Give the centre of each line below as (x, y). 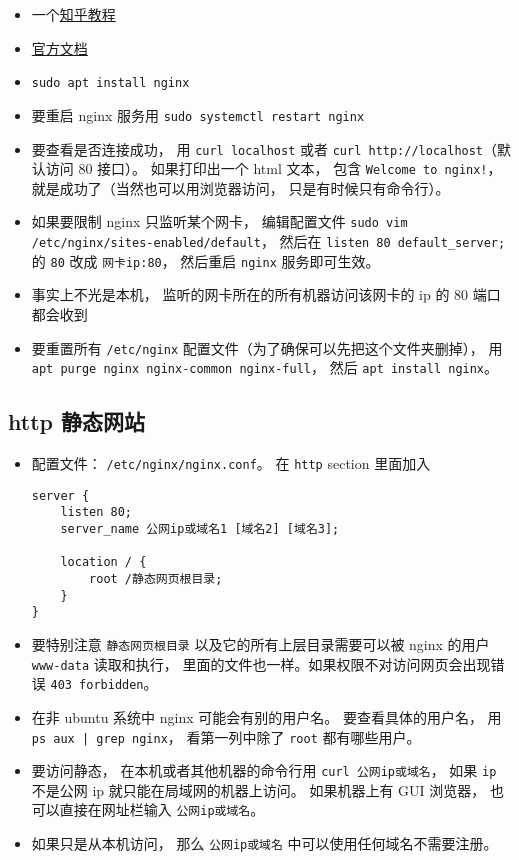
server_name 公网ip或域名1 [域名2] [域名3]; (200, 529)
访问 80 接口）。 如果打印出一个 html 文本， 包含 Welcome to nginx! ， (273, 168)
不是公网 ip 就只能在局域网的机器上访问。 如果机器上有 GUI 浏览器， (258, 789)
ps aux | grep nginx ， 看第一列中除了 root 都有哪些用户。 (226, 736)
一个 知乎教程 (73, 14)
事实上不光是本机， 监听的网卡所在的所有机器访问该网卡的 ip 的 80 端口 (266, 294)
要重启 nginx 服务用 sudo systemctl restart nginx (198, 114)
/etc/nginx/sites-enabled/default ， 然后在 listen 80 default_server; (268, 241)
